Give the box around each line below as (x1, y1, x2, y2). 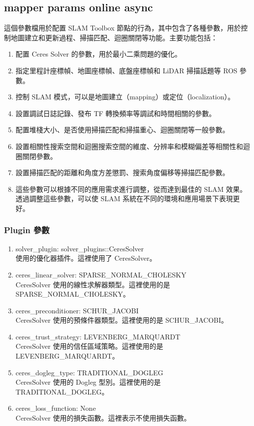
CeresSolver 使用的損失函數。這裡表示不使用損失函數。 (15, 413, 191, 423)
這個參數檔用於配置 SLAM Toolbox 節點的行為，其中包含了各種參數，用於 (4, 23, 241, 33)
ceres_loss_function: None (15, 403, 96, 413)
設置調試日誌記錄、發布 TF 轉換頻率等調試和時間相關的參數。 (15, 108, 216, 118)
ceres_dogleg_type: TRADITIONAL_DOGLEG (15, 367, 163, 377)
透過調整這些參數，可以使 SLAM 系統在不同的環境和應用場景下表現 (15, 193, 233, 204)
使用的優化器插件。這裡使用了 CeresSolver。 (15, 253, 157, 263)
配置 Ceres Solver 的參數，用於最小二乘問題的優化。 (15, 49, 182, 59)
